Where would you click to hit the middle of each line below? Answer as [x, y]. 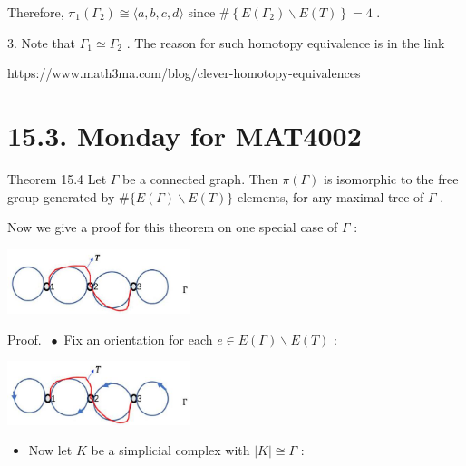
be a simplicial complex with [170, 450]
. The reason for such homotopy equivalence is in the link [286, 42]
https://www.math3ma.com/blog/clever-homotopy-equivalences [184, 73]
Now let [50, 450]
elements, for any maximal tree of [330, 196]
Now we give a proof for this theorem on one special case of [173, 227]
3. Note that [42, 42]
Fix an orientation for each [138, 339]
